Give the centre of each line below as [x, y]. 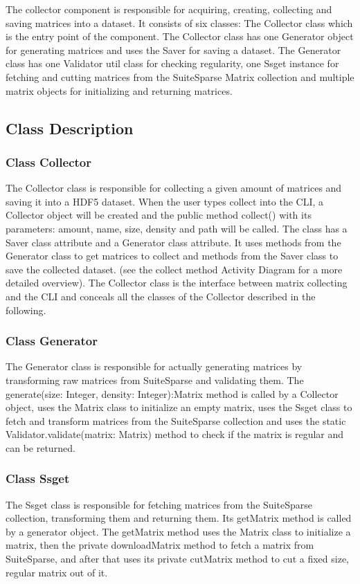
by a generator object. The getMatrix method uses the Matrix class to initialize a [178, 531]
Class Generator [52, 341]
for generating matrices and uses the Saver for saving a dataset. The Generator [173, 49]
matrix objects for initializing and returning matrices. [119, 90]
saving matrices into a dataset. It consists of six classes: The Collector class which [179, 22]
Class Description [70, 128]
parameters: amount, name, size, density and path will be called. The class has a [177, 228]
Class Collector [48, 162]
